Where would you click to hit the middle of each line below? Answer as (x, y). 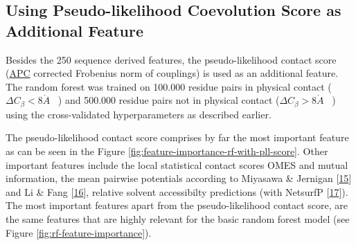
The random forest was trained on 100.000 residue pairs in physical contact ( (169, 86)
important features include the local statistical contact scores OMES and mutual (177, 164)
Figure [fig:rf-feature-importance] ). (79, 232)
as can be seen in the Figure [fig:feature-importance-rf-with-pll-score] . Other (167, 151)
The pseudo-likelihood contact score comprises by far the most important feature (177, 137)
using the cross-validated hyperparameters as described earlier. (139, 114)
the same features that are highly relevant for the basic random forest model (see (178, 218)
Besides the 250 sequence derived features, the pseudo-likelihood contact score (171, 59)
